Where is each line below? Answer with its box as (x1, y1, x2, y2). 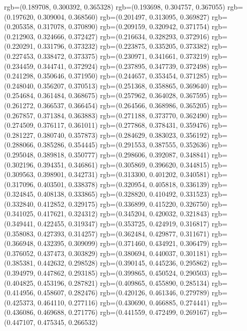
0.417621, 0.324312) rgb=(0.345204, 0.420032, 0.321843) (37, 208, 210, 219)
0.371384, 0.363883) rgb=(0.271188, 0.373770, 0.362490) (37, 110, 210, 120)
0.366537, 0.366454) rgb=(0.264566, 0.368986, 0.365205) (37, 100, 210, 110)
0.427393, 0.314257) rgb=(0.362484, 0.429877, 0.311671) (37, 228, 210, 238)
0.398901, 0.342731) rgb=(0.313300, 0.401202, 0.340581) (37, 169, 210, 180)
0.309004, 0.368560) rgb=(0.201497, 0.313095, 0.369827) (37, 11, 210, 22)
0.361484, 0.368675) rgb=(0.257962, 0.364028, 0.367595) (37, 90, 210, 101)
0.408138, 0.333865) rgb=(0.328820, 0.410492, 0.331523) (37, 189, 210, 199)
